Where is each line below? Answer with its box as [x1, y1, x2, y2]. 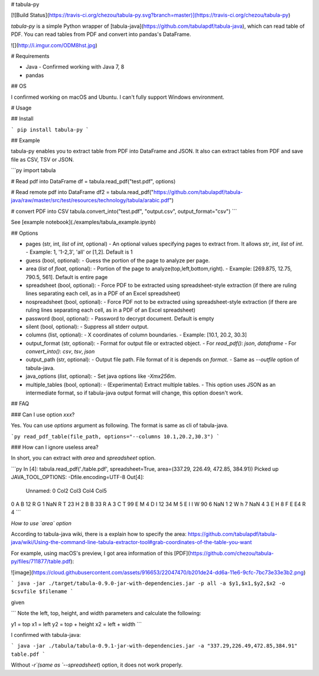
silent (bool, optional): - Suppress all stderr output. [25, 323, 149, 330]
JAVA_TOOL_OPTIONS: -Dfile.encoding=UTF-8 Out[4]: [11, 474, 145, 481]
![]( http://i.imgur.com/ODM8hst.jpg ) [11, 41, 97, 48]
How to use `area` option [11, 519, 72, 526]
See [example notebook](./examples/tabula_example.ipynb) [11, 219, 156, 226]
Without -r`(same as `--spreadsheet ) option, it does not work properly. [11, 661, 183, 668]
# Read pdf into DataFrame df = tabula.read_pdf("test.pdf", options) [11, 177, 176, 185]
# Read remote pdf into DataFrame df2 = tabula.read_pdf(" [11, 189, 154, 196]
